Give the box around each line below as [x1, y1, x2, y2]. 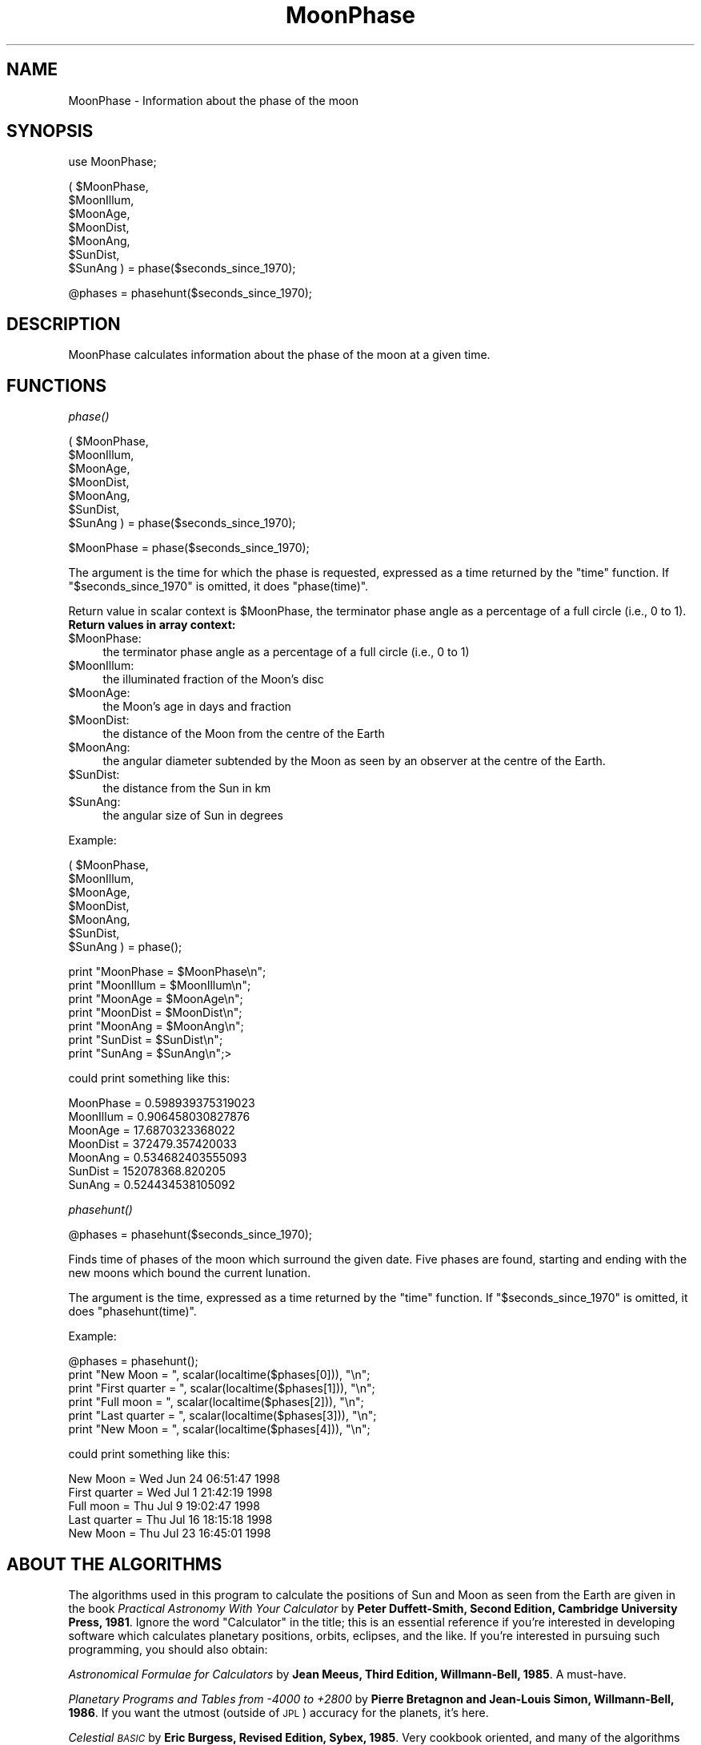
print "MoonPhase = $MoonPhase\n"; [68, 965, 266, 979]
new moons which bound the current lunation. [68, 1266, 311, 1280]
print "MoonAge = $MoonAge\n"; [68, 992, 243, 1006]
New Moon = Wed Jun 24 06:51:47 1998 [68, 1472, 280, 1486]
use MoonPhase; [68, 155, 157, 169]
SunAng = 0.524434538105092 [68, 1178, 235, 1192]
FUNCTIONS [6, 375, 107, 396]
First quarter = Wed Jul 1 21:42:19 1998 [68, 1485, 273, 1500]
